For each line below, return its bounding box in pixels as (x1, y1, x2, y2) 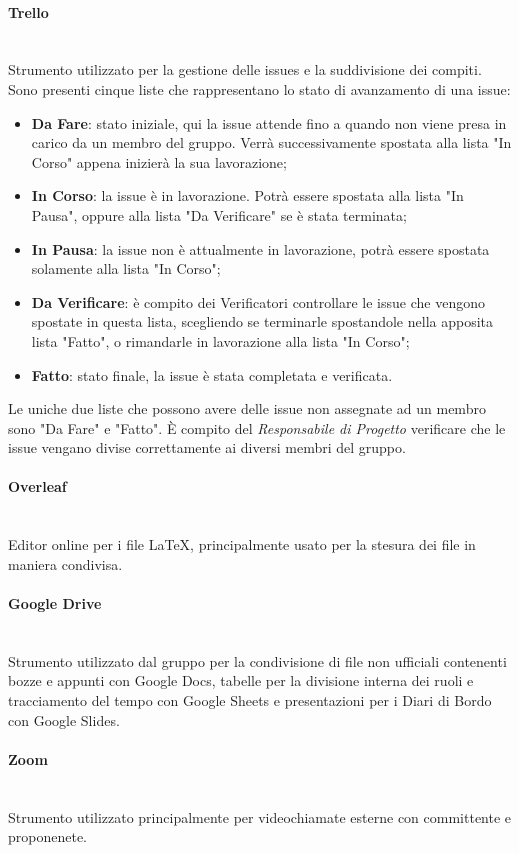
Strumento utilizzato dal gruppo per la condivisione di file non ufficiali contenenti (8, 650, 507, 671)
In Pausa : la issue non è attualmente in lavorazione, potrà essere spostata (31, 238, 490, 259)
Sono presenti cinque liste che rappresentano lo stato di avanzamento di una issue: (8, 78, 511, 99)
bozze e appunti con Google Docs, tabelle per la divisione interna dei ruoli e (8, 670, 474, 691)
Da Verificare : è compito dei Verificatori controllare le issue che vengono (31, 291, 485, 312)
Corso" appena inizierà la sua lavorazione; (31, 151, 287, 172)
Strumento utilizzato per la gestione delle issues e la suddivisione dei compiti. (8, 59, 482, 80)
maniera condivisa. (8, 553, 123, 574)
